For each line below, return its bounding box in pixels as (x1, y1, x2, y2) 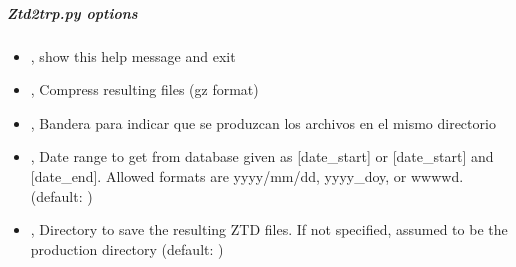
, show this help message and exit (30, 45, 236, 66)
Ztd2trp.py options (7, 2, 138, 23)
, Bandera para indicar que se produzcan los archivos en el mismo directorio (30, 112, 496, 133)
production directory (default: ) (30, 238, 224, 259)
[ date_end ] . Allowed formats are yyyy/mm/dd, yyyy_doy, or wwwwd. (30, 165, 464, 186)
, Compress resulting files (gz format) (30, 79, 259, 100)
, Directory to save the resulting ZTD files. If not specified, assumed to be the (30, 219, 508, 240)
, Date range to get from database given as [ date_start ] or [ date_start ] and (30, 146, 494, 167)
